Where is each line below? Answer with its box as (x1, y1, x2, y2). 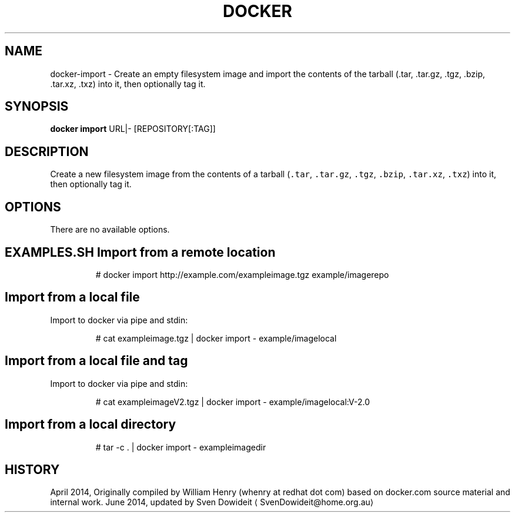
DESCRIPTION (5, 144, 89, 159)
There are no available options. (50, 224, 170, 235)
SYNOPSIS (5, 99, 69, 114)
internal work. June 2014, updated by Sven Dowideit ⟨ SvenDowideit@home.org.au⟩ (50, 497, 374, 508)
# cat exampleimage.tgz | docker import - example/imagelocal (95, 333, 337, 343)
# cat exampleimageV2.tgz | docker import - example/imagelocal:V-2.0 (95, 396, 370, 407)
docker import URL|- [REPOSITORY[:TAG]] (50, 124, 216, 134)
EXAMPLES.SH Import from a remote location (5, 244, 276, 260)
